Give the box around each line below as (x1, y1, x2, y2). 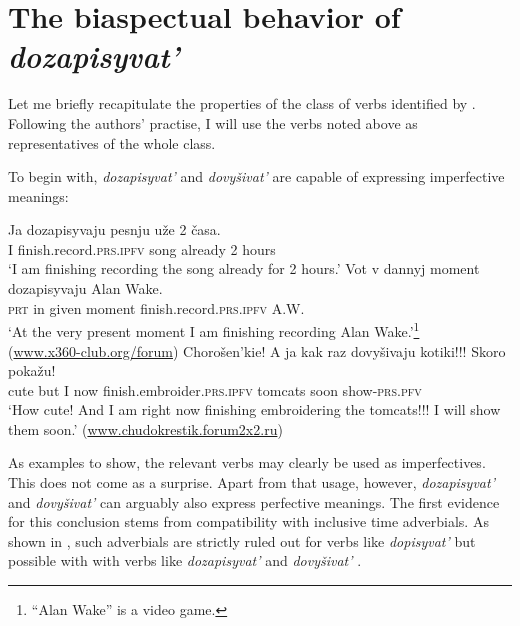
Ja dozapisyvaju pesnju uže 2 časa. (8, 219, 221, 240)
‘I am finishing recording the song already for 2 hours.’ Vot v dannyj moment (8, 258, 480, 279)
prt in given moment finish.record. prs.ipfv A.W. (8, 297, 305, 318)
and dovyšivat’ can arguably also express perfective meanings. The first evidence (8, 491, 500, 512)
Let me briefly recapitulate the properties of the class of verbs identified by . (8, 93, 476, 114)
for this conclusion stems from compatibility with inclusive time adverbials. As (8, 511, 489, 532)
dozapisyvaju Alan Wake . (8, 278, 163, 299)
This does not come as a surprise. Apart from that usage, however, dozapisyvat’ (8, 472, 495, 493)
